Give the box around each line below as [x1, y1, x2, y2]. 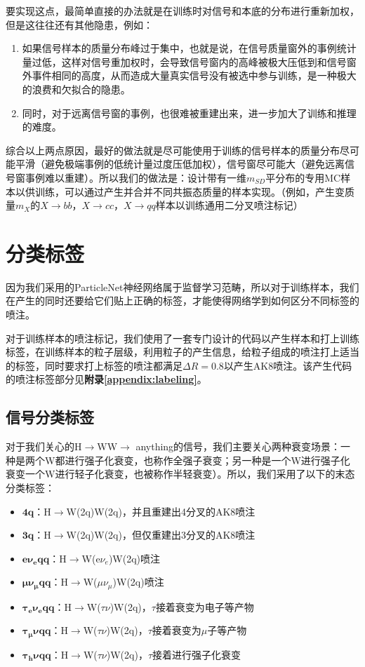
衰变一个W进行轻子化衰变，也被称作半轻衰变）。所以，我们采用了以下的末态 [6, 466, 355, 481]
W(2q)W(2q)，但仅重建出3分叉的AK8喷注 [66, 527, 255, 542]
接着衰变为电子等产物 [155, 599, 254, 614]
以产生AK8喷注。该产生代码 [223, 358, 352, 372]
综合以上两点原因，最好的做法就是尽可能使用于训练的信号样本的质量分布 [6, 142, 340, 157]
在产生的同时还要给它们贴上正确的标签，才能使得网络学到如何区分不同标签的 [6, 293, 359, 308]
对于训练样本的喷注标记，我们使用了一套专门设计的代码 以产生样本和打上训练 [6, 330, 359, 345]
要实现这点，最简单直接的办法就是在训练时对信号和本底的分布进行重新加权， [6, 4, 359, 18]
